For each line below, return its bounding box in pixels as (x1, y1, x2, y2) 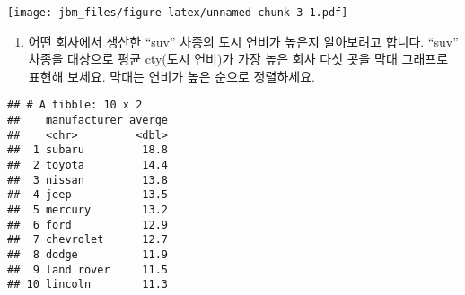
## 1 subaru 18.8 (7, 143, 168, 157)
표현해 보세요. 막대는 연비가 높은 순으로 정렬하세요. (28, 66, 315, 85)
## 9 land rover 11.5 (7, 263, 168, 276)
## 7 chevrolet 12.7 (7, 233, 168, 247)
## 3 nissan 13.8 (7, 173, 168, 187)
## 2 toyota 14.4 (7, 159, 168, 172)
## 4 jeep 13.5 (7, 188, 168, 202)
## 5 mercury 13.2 (7, 204, 168, 217)
